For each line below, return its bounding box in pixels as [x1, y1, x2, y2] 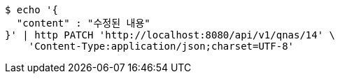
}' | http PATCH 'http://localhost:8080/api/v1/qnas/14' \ [5, 29, 336, 41]
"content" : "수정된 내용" [16, 17, 150, 29]
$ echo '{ [5, 4, 58, 15]
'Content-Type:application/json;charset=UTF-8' [28, 41, 295, 52]
